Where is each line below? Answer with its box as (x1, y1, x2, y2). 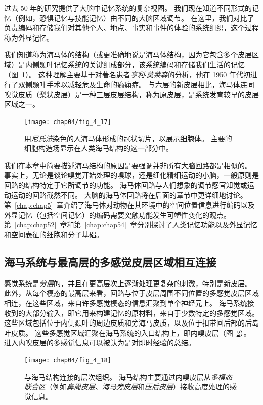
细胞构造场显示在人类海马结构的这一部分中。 (24, 143, 173, 153)
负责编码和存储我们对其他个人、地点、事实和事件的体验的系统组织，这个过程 (4, 22, 259, 33)
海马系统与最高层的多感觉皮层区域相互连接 (4, 254, 216, 269)
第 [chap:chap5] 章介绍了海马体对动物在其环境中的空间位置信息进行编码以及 (4, 199, 255, 210)
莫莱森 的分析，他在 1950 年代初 (146, 69, 250, 79)
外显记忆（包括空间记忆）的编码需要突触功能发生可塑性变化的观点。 (4, 209, 231, 220)
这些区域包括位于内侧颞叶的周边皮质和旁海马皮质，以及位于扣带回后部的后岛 (4, 317, 259, 328)
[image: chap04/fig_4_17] (24, 118, 111, 126)
